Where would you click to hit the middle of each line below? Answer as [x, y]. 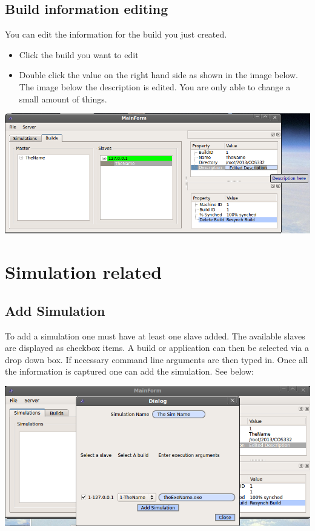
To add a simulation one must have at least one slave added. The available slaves [155, 336]
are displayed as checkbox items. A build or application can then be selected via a [157, 348]
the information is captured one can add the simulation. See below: [129, 371]
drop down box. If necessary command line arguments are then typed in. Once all [157, 359]
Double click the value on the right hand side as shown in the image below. [158, 75]
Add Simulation [55, 310]
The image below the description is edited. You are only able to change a [155, 86]
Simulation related [84, 272]
